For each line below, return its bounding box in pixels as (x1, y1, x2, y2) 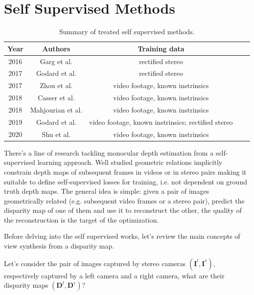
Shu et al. (42, 129, 71, 139)
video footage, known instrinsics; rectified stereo (89, 116, 233, 127)
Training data (138, 43, 185, 53)
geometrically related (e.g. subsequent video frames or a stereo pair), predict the (4, 195, 245, 205)
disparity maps (4, 280, 48, 290)
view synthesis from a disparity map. (4, 241, 115, 251)
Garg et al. (40, 56, 73, 66)
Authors (42, 43, 70, 53)
